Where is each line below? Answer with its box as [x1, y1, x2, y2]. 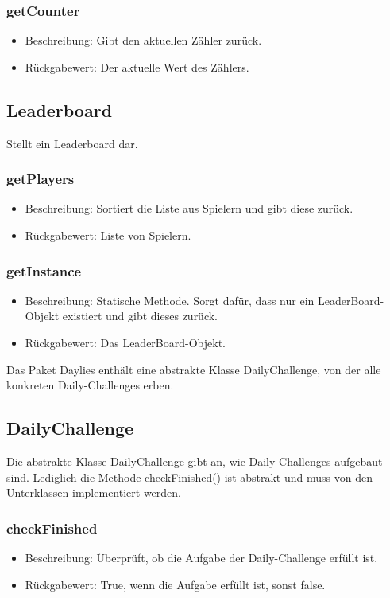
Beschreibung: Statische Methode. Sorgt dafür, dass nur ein [25, 291, 315, 308]
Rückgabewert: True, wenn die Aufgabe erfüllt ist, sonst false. [25, 576, 326, 592]
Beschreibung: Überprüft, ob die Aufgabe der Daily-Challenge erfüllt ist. [25, 549, 378, 565]
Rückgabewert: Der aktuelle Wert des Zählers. [25, 58, 249, 75]
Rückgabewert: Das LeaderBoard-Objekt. [25, 334, 226, 351]
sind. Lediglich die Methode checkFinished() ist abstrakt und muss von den [6, 468, 373, 485]
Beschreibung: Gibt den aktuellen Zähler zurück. [25, 32, 262, 49]
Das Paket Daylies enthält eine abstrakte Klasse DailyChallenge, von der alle [6, 361, 381, 377]
